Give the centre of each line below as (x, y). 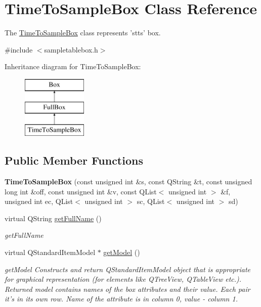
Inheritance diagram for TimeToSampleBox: (73, 66)
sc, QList (151, 201)
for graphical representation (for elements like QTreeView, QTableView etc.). (123, 279)
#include (19, 49)
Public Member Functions (74, 160)
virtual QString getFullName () (53, 218)
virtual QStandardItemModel (50, 252)
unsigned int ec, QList (39, 201)
